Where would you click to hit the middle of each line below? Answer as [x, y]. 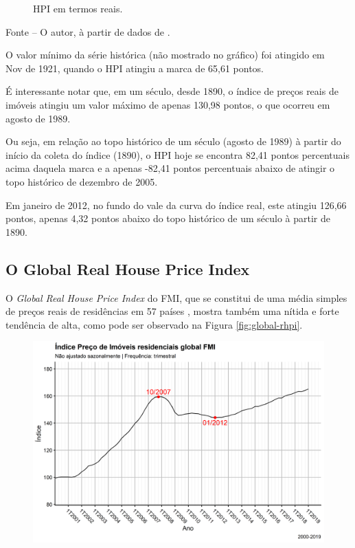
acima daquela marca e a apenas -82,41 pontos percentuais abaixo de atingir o [170, 168]
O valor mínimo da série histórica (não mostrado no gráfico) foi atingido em [165, 55]
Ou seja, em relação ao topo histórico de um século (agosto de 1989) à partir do [173, 141]
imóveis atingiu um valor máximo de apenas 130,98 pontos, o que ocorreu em [168, 104]
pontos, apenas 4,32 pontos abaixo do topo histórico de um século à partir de [168, 218]
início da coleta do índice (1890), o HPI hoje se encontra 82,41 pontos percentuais [177, 154]
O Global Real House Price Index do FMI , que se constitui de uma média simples [176, 297]
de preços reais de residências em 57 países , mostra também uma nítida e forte [172, 311]
